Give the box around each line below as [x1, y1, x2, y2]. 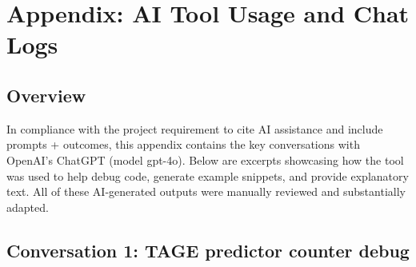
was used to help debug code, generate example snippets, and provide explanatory [6, 167, 409, 184]
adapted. [6, 198, 49, 215]
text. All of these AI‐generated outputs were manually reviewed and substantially [6, 183, 406, 200]
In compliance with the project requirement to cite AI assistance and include [6, 120, 383, 137]
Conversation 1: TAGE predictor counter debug [6, 237, 410, 262]
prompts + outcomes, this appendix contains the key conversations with [6, 136, 360, 153]
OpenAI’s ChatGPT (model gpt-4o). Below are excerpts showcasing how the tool [6, 151, 404, 168]
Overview [6, 82, 86, 107]
